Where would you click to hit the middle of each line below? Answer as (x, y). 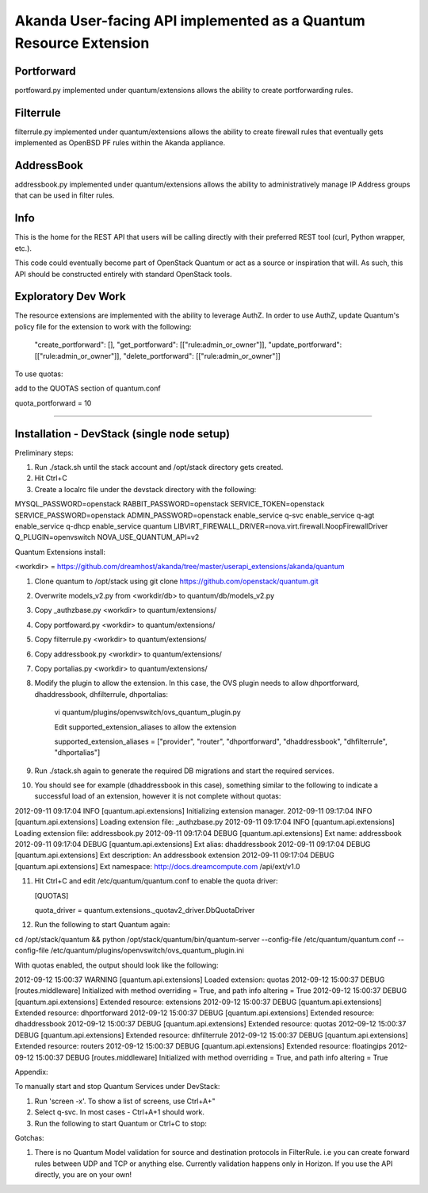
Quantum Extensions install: (60, 552)
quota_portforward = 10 (53, 403)
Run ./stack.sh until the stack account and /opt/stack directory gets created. (159, 468)
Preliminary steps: (44, 452)
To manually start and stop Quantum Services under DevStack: (117, 1087)
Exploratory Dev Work (70, 296)
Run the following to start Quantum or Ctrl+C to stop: (121, 1123)
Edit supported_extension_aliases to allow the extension (145, 727)
